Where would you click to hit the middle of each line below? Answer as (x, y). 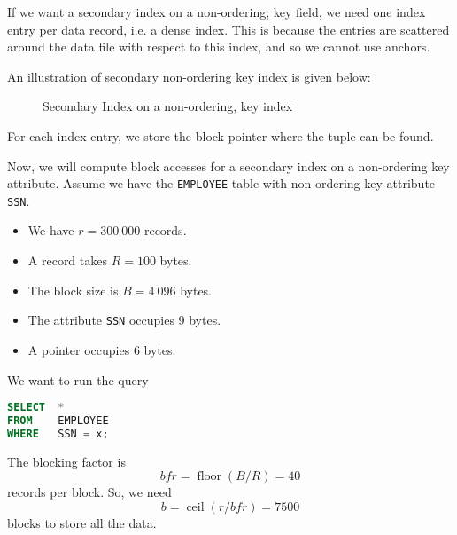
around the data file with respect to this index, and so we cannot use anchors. (219, 47)
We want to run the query (78, 379)
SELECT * (36, 408)
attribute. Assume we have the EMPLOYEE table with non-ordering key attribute (221, 183)
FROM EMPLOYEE (58, 420)
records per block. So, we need (89, 492)
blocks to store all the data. (82, 522)
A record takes (67, 260)
